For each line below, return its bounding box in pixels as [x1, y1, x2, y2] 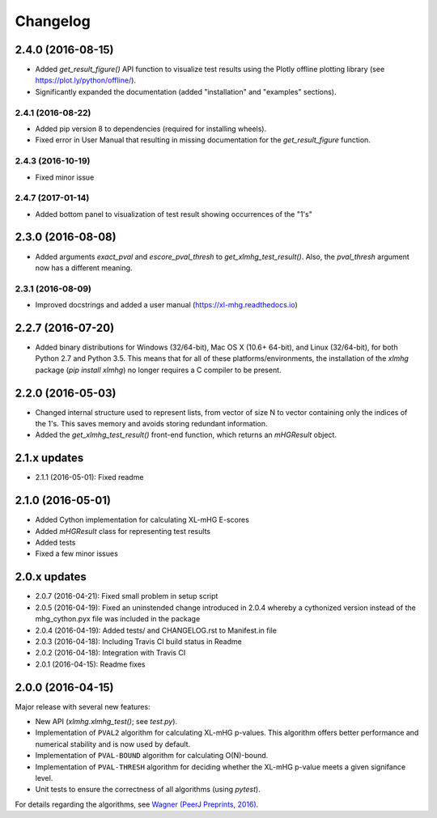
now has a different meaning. [35, 263, 133, 273]
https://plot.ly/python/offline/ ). [35, 75, 137, 85]
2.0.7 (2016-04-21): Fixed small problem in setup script [35, 591, 218, 601]
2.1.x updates [15, 451, 84, 465]
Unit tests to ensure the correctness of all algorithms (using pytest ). [35, 785, 261, 795]
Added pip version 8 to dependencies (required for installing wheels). [35, 124, 267, 134]
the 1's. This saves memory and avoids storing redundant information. [35, 419, 268, 429]
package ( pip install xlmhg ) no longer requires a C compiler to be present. [35, 365, 282, 375]
